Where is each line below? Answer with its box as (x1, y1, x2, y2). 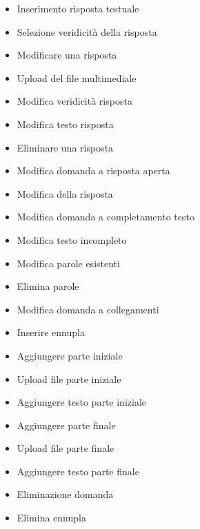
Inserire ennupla (17, 325, 85, 340)
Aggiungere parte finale (17, 417, 116, 432)
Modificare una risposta (17, 48, 117, 62)
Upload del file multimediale (17, 70, 137, 85)
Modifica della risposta (17, 186, 113, 200)
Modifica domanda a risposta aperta (17, 163, 170, 178)
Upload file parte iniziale (17, 371, 121, 386)
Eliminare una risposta (17, 140, 114, 154)
